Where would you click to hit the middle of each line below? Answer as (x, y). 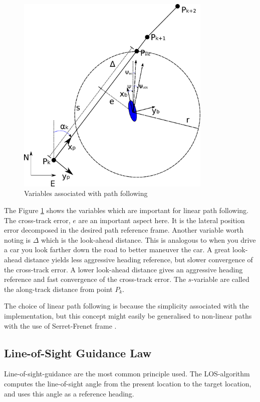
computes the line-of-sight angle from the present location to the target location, (128, 383)
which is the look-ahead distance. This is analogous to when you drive (148, 239)
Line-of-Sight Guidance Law (78, 353)
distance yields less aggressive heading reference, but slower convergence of (139, 260)
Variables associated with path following (86, 193)
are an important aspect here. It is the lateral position (162, 220)
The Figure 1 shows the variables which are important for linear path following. (126, 210)
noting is (17, 239)
